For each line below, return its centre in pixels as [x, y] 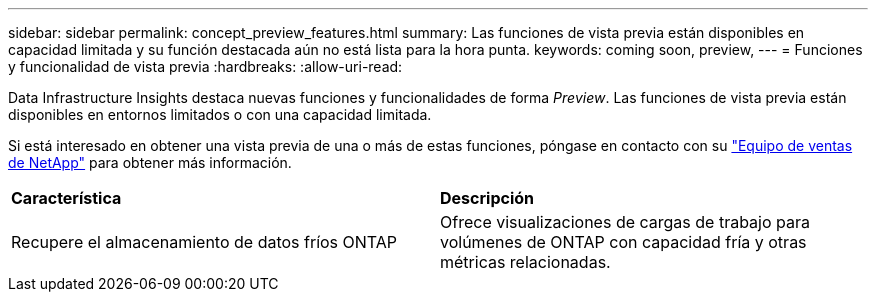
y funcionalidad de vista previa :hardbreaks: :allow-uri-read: [205, 66]
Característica [66, 198]
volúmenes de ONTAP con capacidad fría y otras [623, 242]
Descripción [487, 198]
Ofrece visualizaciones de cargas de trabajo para [625, 222]
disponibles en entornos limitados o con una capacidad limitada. [220, 114]
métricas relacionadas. [525, 262]
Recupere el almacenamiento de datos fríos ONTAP [204, 242]
